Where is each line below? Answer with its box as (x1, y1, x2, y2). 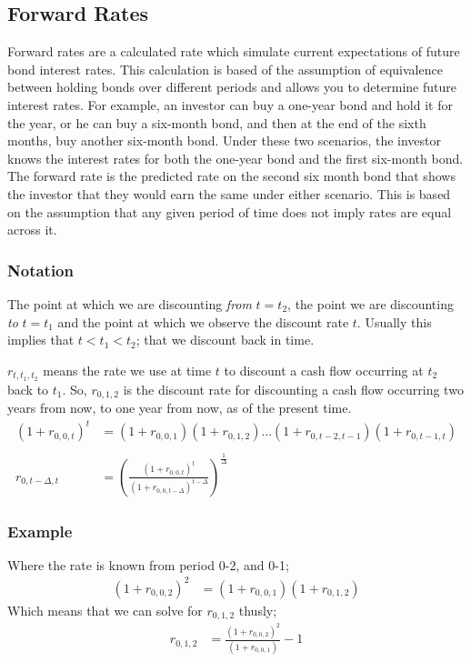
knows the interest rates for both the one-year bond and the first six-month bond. (7, 148, 464, 167)
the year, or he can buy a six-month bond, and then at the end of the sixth (7, 113, 426, 132)
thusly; (238, 600, 277, 619)
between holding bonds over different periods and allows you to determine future (7, 77, 456, 96)
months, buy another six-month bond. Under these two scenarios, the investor (7, 131, 442, 150)
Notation (7, 258, 74, 281)
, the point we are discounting (287, 294, 454, 313)
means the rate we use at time (43, 360, 212, 379)
